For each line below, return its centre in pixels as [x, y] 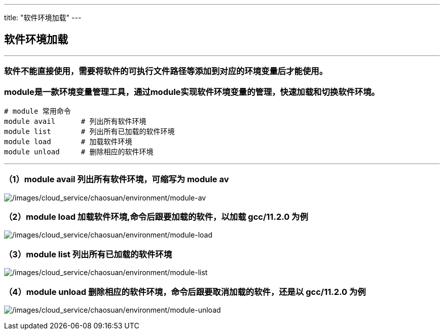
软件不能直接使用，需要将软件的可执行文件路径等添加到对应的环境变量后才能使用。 [166, 71]
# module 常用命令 [38, 111]
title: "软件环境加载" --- [43, 18]
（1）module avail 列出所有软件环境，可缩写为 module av [117, 179]
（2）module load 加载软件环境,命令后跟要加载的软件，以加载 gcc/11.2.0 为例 [156, 217]
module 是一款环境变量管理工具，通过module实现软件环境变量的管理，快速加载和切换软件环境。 [192, 92]
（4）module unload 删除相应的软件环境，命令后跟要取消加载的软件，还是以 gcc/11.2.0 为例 [185, 292]
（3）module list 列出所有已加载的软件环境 [88, 254]
